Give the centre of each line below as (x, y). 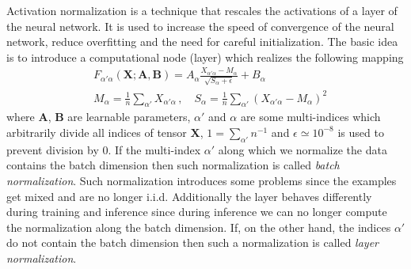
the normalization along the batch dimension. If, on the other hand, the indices (199, 227)
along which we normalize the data (303, 149)
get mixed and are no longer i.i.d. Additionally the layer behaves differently (189, 196)
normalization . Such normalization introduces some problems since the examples (202, 180)
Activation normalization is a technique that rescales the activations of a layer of (202, 10)
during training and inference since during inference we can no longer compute (197, 212)
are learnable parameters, (129, 117)
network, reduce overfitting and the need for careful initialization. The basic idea (202, 42)
